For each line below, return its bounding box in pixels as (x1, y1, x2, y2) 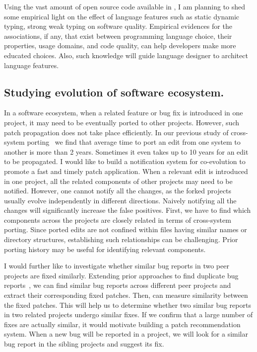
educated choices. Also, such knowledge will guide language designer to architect (4, 50, 248, 60)
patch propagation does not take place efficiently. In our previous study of (4, 127, 229, 137)
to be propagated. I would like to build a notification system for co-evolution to (4, 156, 246, 167)
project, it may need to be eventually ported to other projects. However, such (4, 117, 239, 127)
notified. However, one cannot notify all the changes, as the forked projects (4, 185, 232, 196)
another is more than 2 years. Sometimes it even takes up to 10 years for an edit (4, 146, 249, 157)
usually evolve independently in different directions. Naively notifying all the (4, 195, 237, 205)
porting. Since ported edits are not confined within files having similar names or (4, 224, 247, 235)
